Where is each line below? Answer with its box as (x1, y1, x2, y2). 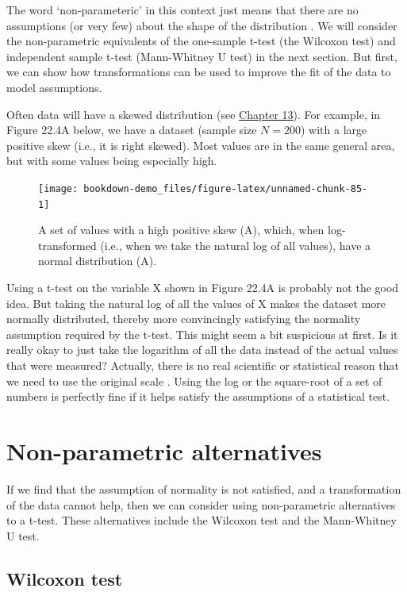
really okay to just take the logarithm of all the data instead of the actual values (6, 341, 398, 358)
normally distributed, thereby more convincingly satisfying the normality (6, 310, 361, 327)
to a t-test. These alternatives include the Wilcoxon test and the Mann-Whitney (6, 512, 397, 529)
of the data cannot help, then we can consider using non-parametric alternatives (6, 496, 396, 513)
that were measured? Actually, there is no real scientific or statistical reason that (6, 357, 399, 373)
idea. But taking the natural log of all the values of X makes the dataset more (6, 294, 386, 311)
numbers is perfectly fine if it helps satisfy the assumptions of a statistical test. (6, 388, 390, 405)
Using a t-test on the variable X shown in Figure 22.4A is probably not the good (6, 279, 399, 296)
